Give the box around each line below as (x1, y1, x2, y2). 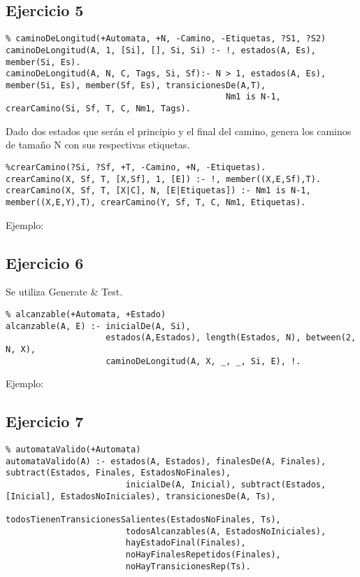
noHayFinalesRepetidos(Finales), (125, 549, 281, 559)
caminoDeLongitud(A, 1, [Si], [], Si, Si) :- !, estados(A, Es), (6, 45, 316, 55)
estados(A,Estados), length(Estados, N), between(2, (106, 333, 357, 343)
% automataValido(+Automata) (6, 445, 141, 455)
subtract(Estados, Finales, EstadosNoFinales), (6, 468, 231, 478)
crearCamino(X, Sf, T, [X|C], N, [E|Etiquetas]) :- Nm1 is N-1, (6, 186, 311, 196)
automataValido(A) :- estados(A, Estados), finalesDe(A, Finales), (6, 456, 326, 466)
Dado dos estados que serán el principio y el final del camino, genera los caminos (6, 123, 352, 138)
